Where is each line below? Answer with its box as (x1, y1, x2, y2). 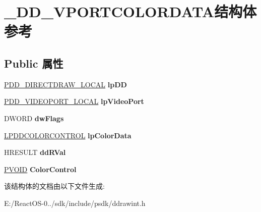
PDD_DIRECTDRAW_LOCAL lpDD (4, 79, 127, 89)
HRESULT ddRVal (4, 147, 66, 157)
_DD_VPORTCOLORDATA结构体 (4, 1, 257, 22)
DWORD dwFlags (4, 113, 64, 123)
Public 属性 (4, 55, 63, 71)
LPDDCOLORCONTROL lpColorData (4, 130, 132, 140)
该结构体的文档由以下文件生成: (4, 181, 105, 191)
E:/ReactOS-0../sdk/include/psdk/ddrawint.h (4, 197, 146, 208)
